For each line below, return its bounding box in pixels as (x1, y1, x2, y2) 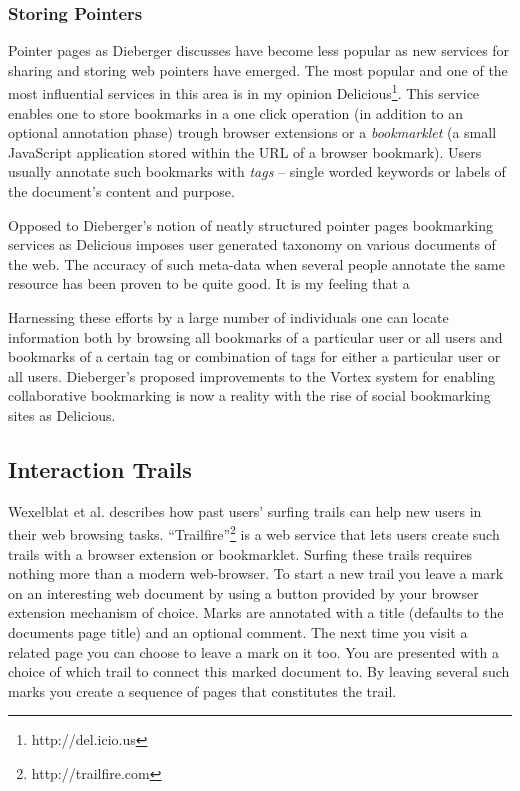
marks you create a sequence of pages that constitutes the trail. (8, 680, 397, 701)
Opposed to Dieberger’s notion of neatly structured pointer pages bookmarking (8, 214, 493, 235)
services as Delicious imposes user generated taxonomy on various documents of (8, 234, 496, 255)
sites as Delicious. (8, 404, 116, 425)
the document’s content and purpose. (8, 181, 235, 202)
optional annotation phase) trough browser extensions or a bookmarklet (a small (8, 122, 497, 143)
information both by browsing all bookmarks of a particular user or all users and (8, 326, 503, 347)
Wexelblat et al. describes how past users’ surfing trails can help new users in (8, 500, 482, 521)
